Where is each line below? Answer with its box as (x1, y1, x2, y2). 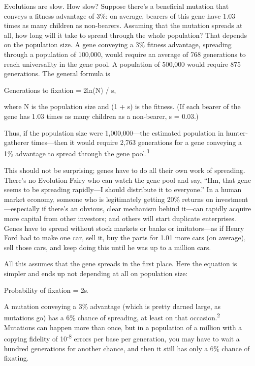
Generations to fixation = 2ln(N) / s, (4, 84, 116, 95)
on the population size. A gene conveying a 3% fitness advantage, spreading (4, 39, 232, 50)
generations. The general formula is (4, 68, 110, 79)
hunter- (226, 127, 248, 138)
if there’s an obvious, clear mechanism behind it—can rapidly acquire (42, 203, 251, 214)
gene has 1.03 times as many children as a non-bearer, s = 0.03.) (4, 111, 199, 121)
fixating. (4, 353, 29, 363)
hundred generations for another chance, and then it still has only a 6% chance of (4, 343, 250, 353)
